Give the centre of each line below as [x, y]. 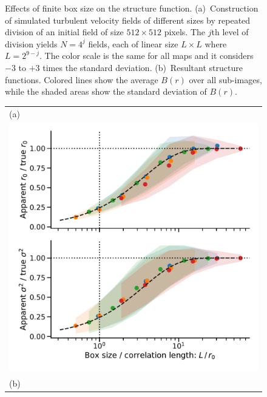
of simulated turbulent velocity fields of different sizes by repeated [128, 20]
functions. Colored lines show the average [82, 79]
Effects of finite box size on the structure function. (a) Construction [132, 8]
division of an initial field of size [64, 32]
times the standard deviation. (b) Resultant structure [143, 67]
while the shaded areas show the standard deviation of [106, 91]
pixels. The [185, 32]
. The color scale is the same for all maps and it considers [147, 56]
